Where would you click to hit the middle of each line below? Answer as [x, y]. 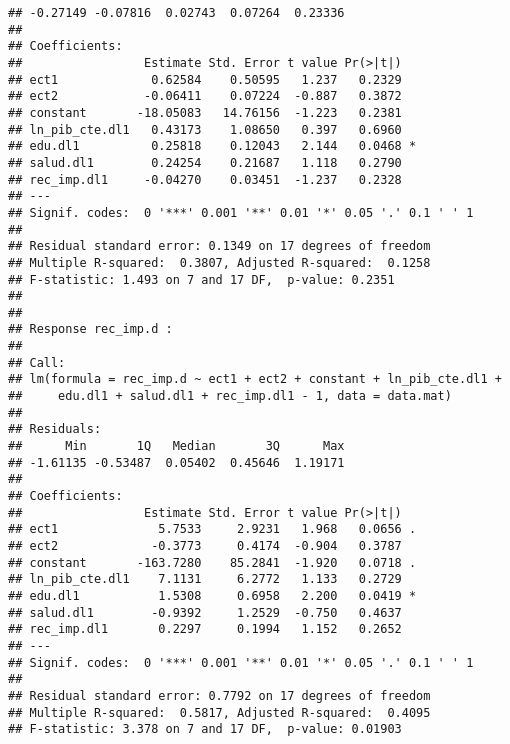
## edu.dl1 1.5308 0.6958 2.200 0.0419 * [212, 595]
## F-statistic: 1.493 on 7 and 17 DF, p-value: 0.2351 [201, 279]
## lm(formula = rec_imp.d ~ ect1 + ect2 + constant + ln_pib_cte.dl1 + [255, 379]
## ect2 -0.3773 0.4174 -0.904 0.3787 [205, 546]
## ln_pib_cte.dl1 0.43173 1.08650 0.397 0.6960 [205, 129]
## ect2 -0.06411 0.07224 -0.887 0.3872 [205, 96]
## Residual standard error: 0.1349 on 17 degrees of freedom [219, 246]
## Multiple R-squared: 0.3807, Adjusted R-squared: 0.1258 [219, 262]
